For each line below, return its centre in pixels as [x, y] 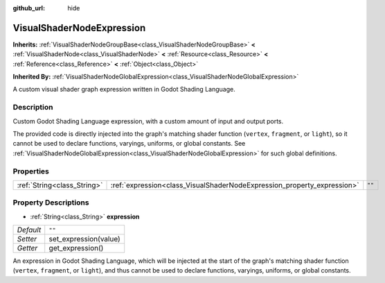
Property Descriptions [51, 203]
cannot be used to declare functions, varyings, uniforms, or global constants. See [129, 144]
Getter [27, 248]
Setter [27, 239]
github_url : [29, 8]
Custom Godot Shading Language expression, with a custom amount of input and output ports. [148, 121]
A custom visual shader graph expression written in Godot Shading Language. [124, 89]
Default [29, 230]
